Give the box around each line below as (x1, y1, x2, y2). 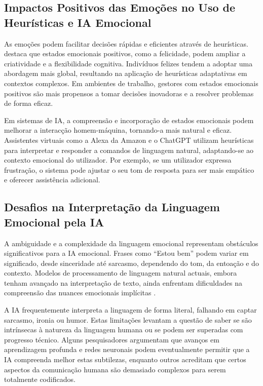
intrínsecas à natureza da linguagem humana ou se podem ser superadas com (4, 324, 243, 335)
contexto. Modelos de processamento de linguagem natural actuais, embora (4, 267, 237, 278)
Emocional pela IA (4, 214, 104, 229)
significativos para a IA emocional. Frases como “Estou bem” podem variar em (4, 248, 249, 258)
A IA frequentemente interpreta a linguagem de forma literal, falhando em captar (4, 304, 257, 315)
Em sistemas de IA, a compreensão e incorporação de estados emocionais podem (4, 114, 254, 125)
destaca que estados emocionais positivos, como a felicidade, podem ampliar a (4, 48, 246, 59)
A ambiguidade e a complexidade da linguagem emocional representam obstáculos (4, 238, 258, 248)
